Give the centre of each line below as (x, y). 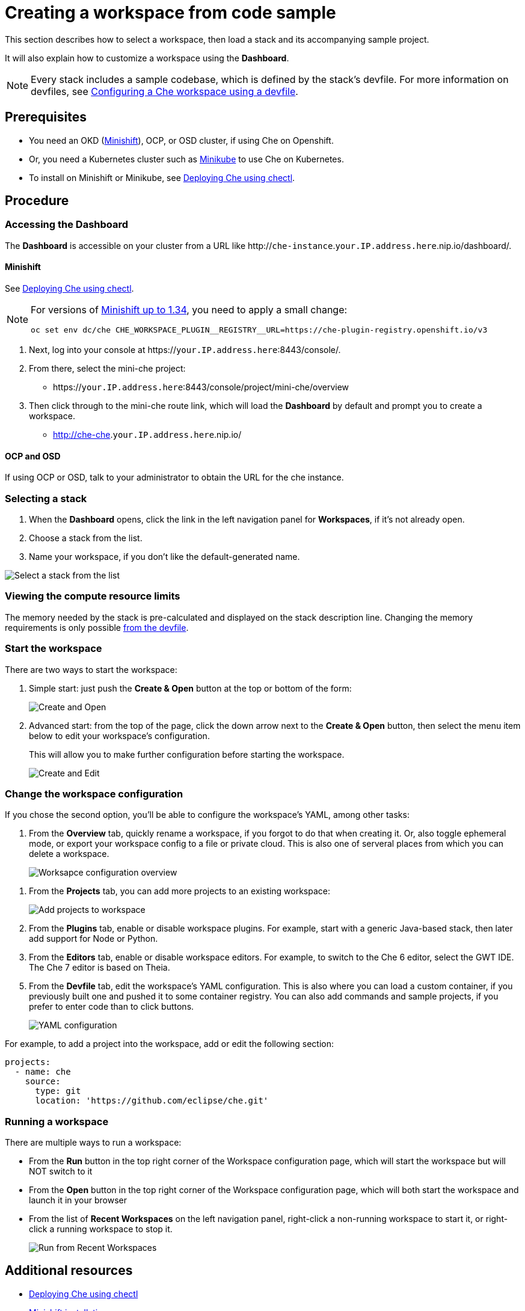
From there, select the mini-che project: (107, 369)
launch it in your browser (78, 1200)
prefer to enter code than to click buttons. (112, 1007)
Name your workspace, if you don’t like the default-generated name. (164, 557)
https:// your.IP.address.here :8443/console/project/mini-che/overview (201, 387)
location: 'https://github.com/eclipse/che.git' (152, 1101)
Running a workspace (57, 1121)
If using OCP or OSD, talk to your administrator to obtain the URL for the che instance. (174, 477)
